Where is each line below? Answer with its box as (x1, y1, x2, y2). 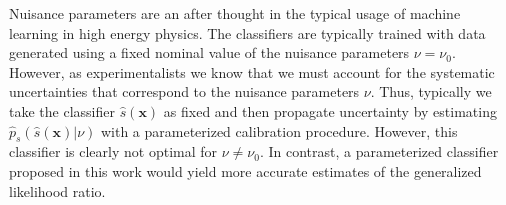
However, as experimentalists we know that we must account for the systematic (9, 61, 495, 82)
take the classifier (9, 100, 115, 121)
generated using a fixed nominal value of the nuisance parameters (9, 42, 410, 63)
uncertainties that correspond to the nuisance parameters (9, 81, 360, 102)
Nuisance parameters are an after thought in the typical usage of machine (9, 3, 461, 23)
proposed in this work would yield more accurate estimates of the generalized (9, 160, 482, 181)
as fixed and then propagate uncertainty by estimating (163, 100, 497, 121)
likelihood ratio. (9, 180, 106, 201)
